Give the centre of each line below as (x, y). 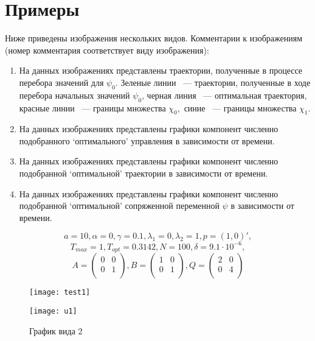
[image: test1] (60, 293)
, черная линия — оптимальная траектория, (224, 95)
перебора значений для (61, 82)
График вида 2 (56, 330)
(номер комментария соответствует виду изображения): (107, 50)
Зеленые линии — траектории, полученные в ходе (216, 82)
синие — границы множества (240, 107)
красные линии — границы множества (92, 107)
